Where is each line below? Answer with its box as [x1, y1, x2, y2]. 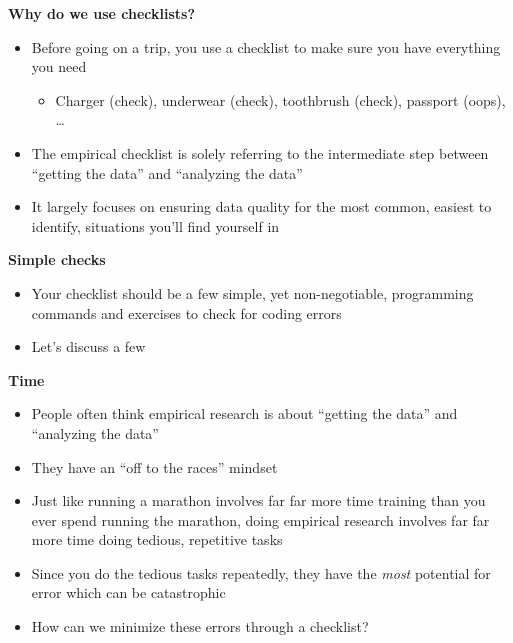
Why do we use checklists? [8, 3, 196, 23]
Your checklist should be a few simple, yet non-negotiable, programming [31, 282, 474, 303]
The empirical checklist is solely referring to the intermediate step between [31, 142, 489, 163]
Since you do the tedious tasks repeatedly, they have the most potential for [31, 562, 491, 583]
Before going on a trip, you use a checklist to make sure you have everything [31, 36, 501, 57]
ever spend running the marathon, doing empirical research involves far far [31, 509, 490, 530]
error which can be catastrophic [31, 582, 226, 603]
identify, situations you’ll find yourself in [31, 215, 280, 236]
